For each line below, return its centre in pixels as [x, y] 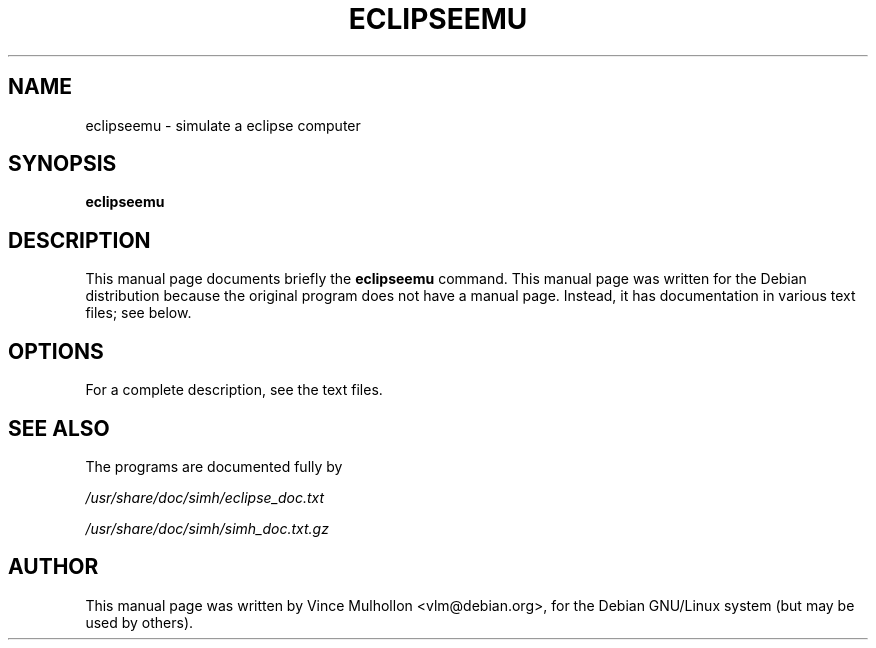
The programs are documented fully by [214, 466]
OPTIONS [56, 351]
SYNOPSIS [62, 164]
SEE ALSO [59, 428]
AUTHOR [53, 567]
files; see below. [138, 313]
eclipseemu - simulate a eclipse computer [223, 125]
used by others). [139, 622]
